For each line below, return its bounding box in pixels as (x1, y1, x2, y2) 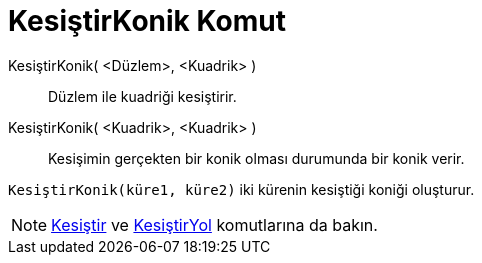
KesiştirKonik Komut (8, 4, 286, 38)
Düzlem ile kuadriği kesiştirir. (48, 87, 237, 105)
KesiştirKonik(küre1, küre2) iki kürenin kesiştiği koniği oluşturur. (8, 180, 475, 198)
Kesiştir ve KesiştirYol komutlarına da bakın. (51, 214, 378, 235)
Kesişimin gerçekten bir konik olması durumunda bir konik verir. (48, 149, 465, 167)
